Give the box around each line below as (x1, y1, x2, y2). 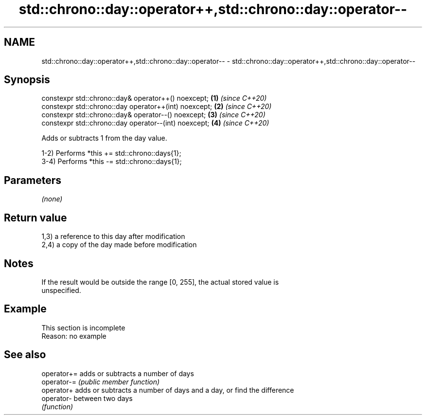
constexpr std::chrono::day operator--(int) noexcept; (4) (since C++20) (41, 119, 269, 128)
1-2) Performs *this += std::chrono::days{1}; (41, 149, 181, 158)
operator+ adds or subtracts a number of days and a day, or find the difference (41, 385, 294, 394)
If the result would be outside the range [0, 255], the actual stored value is (41, 277, 279, 286)
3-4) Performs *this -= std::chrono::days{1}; (41, 157, 182, 166)
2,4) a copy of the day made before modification (41, 240, 197, 249)
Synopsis (4, 73, 50, 86)
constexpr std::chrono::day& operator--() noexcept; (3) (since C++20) (41, 110, 266, 119)
